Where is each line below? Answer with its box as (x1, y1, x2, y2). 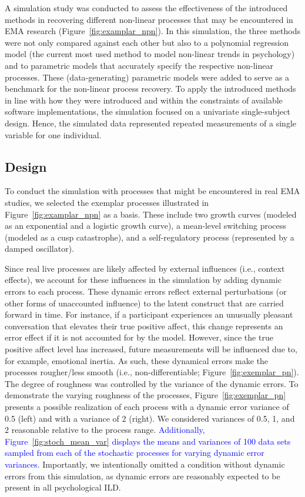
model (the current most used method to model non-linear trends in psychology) (5, 48, 295, 60)
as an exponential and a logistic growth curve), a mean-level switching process (5, 219, 286, 232)
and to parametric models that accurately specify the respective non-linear (5, 59, 273, 71)
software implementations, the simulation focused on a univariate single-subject (5, 105, 290, 118)
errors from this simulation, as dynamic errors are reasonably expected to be (5, 469, 280, 482)
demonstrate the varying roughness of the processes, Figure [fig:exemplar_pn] (5, 389, 286, 401)
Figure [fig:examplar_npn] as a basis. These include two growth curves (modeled (5, 208, 297, 220)
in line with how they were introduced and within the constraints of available (5, 94, 283, 106)
